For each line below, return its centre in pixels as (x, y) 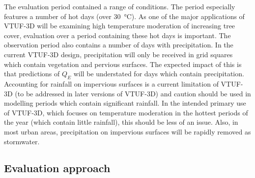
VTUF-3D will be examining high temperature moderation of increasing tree (120, 26)
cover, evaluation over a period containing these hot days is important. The (117, 35)
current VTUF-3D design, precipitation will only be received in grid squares (118, 54)
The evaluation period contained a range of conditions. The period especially (120, 6)
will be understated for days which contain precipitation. (159, 74)
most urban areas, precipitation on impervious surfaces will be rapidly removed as (127, 131)
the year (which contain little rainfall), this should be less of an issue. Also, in (121, 122)
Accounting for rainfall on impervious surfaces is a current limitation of (111, 83)
